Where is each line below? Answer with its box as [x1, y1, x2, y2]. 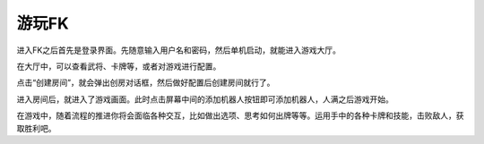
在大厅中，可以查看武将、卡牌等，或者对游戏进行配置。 [16, 61, 221, 72]
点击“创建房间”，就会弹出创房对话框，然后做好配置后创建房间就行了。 [16, 77, 275, 89]
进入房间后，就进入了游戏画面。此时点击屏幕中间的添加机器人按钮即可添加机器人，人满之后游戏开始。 [16, 94, 393, 105]
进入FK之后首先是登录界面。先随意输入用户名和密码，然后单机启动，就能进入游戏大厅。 [16, 45, 341, 55]
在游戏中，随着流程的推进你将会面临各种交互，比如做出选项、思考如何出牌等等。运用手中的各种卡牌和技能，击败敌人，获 [16, 110, 464, 121]
